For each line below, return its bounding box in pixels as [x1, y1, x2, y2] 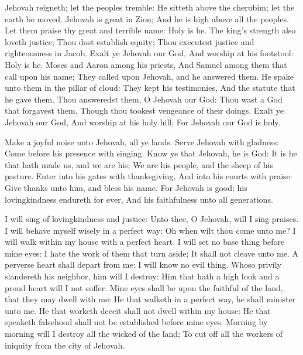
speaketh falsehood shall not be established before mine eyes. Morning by [5, 316, 268, 328]
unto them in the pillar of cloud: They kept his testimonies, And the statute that [5, 81, 295, 94]
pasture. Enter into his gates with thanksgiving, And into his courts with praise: [5, 170, 292, 182]
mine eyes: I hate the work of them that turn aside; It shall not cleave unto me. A [5, 247, 298, 259]
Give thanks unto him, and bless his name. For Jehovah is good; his [5, 181, 247, 193]
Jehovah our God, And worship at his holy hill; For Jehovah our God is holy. [5, 115, 281, 128]
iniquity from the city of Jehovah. [5, 339, 125, 351]
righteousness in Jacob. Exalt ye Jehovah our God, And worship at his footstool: [5, 47, 294, 59]
